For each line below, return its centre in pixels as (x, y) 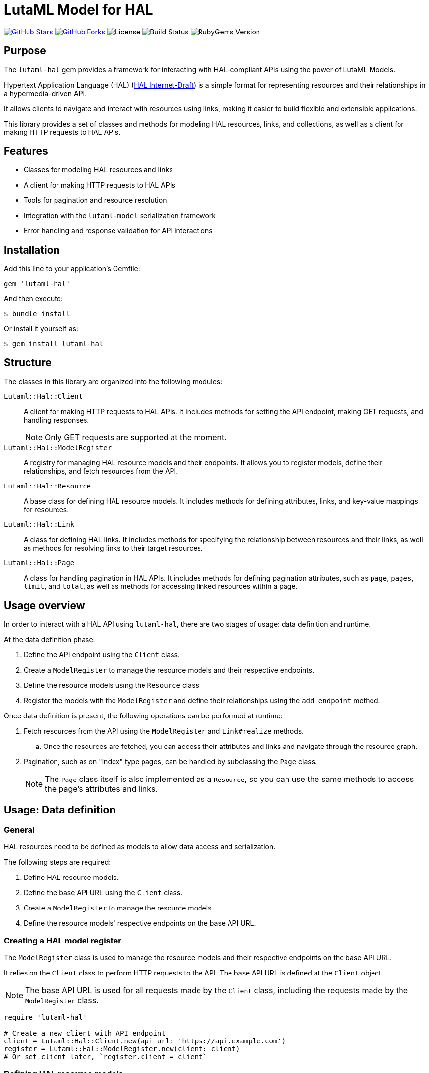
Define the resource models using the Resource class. (112, 685)
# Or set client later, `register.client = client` (106, 1057)
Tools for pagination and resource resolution (95, 200)
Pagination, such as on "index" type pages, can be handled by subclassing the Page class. (171, 761)
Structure (28, 362)
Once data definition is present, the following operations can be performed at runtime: (143, 715)
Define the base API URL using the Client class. (103, 893)
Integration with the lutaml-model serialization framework (120, 216)
